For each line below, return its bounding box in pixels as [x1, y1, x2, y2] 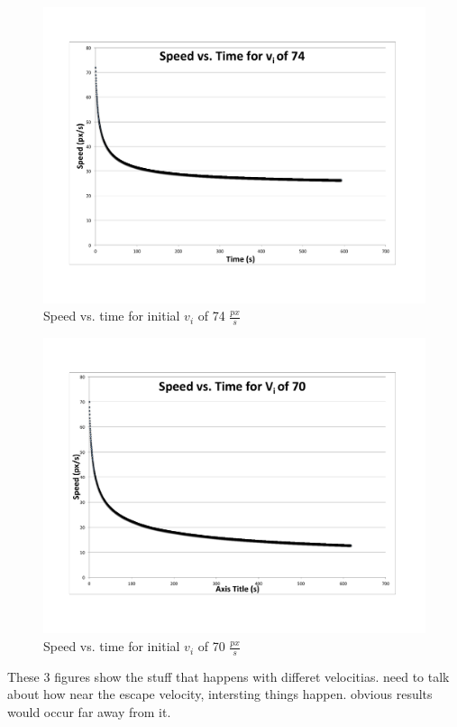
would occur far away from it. [7, 703, 171, 722]
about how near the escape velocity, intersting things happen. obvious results [7, 685, 433, 704]
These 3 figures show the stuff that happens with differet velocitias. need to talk [7, 666, 450, 685]
